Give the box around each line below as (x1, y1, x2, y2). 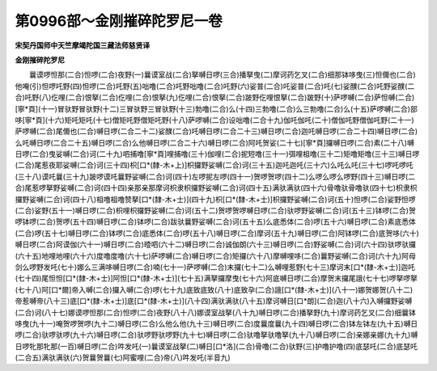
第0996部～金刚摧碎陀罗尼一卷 (15, 12, 223, 30)
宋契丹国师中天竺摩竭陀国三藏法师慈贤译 (15, 40, 150, 50)
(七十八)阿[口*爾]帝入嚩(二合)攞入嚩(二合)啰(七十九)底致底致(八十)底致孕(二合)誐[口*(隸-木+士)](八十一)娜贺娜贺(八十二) (15, 285, 414, 294)
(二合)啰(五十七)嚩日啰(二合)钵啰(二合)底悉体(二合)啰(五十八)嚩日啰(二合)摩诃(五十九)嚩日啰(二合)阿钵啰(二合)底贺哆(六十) (15, 228, 420, 238)
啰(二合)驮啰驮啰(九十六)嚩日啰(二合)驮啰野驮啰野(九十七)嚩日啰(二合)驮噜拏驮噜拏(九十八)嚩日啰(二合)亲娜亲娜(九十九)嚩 (15, 330, 418, 339)
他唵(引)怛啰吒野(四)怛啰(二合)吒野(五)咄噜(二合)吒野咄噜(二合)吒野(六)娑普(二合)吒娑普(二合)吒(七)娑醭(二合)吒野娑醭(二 (15, 81, 415, 91)
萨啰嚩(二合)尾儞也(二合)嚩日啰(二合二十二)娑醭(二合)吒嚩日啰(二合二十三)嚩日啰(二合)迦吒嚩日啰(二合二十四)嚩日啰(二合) (15, 126, 418, 137)
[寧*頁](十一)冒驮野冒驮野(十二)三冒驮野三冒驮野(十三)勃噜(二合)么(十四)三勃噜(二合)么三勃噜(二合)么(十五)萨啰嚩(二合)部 (15, 103, 418, 113)
